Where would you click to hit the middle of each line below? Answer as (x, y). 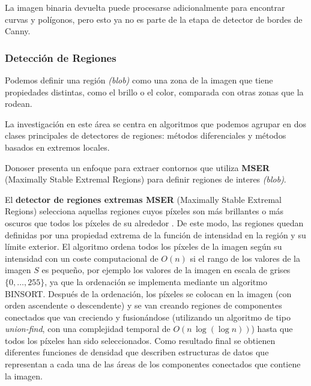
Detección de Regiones (61, 57)
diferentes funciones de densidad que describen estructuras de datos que (137, 352)
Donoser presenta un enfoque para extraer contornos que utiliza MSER (137, 167)
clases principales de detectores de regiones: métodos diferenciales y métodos (146, 135)
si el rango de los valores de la (245, 258)
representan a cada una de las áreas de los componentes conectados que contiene (153, 364)
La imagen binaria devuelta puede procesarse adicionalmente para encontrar (145, 7)
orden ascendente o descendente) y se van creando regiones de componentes (143, 305)
